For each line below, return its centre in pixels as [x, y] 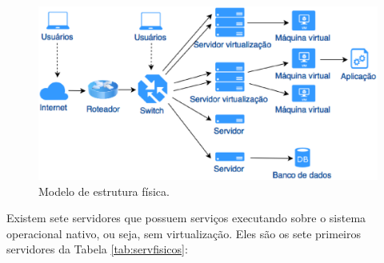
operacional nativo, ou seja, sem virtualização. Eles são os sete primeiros [184, 233]
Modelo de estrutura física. [104, 191]
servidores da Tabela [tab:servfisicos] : [97, 249]
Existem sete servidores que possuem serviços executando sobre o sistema [186, 218]
